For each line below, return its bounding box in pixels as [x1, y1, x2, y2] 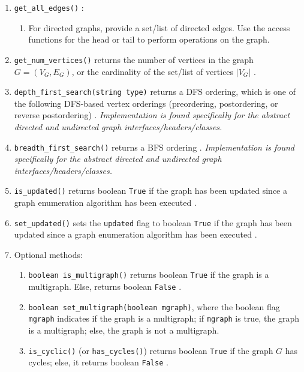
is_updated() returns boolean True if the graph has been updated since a [14, 184, 287, 197]
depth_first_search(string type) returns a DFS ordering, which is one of [14, 85, 296, 98]
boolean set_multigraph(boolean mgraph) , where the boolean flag [28, 300, 280, 313]
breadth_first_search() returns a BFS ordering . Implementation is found [14, 140, 294, 153]
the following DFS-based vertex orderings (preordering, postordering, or [14, 97, 278, 109]
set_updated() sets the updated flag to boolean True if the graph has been [14, 216, 292, 229]
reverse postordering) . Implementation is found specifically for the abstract [14, 109, 290, 121]
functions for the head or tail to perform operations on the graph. [28, 33, 270, 46]
